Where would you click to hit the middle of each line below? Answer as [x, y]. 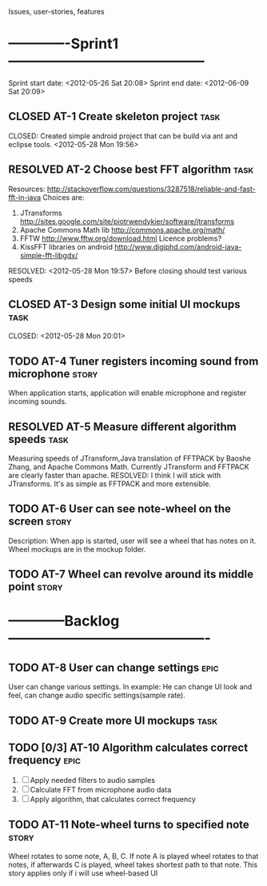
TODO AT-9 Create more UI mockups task [113, 720]
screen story [40, 522]
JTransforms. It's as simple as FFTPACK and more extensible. [110, 484]
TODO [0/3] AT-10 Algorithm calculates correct [128, 747]
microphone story [53, 374]
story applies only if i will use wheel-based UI [83, 873]
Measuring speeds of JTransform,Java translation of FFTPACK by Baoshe [130, 458]
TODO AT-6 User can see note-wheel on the [120, 509]
